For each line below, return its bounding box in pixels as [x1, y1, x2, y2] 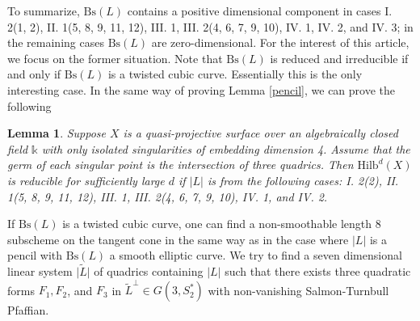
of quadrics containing [94, 263, 204, 280]
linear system [7, 263, 73, 280]
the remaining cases [7, 34, 104, 51]
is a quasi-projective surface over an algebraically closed [123, 125, 398, 141]
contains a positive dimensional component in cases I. [127, 2, 393, 19]
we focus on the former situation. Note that [7, 49, 223, 66]
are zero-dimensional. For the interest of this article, [151, 34, 409, 51]
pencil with [7, 247, 63, 264]
